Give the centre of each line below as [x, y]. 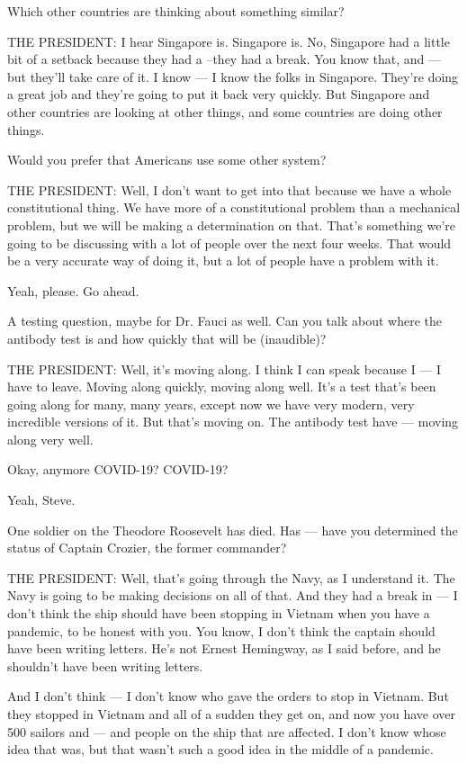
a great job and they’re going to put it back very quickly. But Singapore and [219, 94]
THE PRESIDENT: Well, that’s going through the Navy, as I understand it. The [231, 577]
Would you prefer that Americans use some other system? [167, 160]
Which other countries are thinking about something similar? [176, 11]
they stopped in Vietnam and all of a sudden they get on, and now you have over [231, 714]
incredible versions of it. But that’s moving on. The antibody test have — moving [233, 422]
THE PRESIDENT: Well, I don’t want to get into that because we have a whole [229, 189]
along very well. [50, 439]
